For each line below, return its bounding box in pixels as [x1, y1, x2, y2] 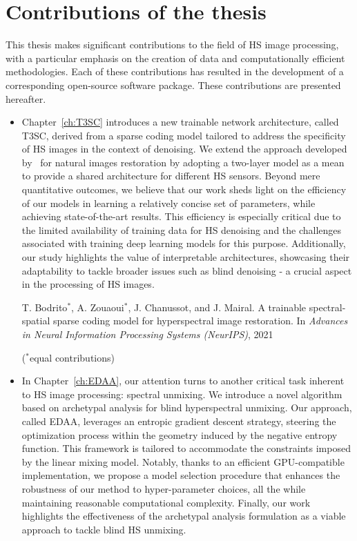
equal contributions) [29, 350, 115, 364]
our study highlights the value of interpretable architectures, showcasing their [21, 250, 350, 264]
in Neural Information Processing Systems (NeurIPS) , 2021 [21, 327, 273, 341]
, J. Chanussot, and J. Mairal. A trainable [128, 299, 307, 314]
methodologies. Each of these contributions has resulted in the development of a [6, 64, 344, 79]
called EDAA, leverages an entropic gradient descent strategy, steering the [21, 413, 336, 428]
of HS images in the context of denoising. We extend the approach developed [21, 141, 347, 156]
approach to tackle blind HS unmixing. [21, 522, 186, 536]
